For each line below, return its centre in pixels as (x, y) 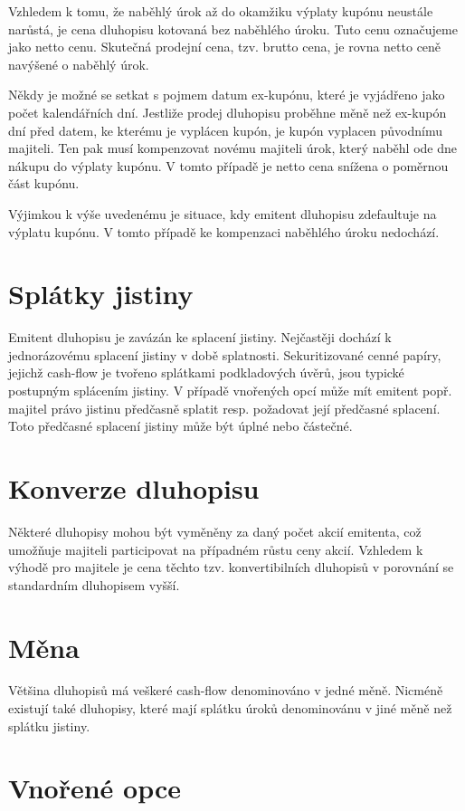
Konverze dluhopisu (134, 488)
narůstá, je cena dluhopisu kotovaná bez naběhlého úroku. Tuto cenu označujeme (233, 29)
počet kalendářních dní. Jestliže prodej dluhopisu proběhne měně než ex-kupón (228, 112)
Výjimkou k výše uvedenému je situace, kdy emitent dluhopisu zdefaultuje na (223, 213)
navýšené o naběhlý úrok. (79, 64)
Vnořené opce (95, 788)
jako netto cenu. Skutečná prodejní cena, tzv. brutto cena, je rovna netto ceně (225, 47)
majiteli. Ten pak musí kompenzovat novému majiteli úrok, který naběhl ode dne (233, 148)
